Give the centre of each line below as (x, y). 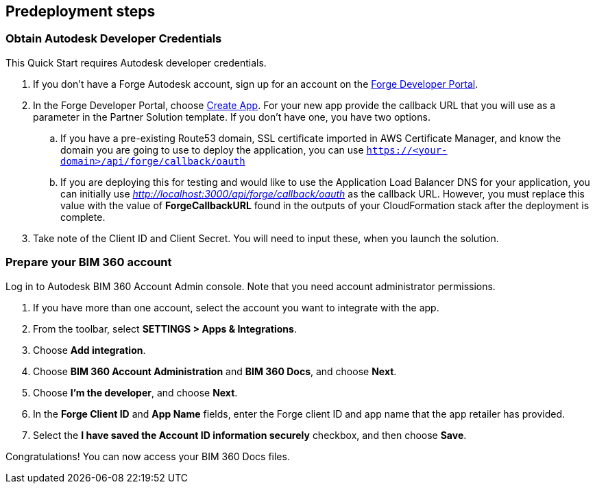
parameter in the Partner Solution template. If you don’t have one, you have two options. (232, 117)
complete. (83, 217)
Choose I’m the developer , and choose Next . (135, 392)
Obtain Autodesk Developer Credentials (114, 39)
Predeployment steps (81, 11)
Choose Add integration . (89, 350)
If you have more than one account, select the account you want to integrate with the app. (236, 307)
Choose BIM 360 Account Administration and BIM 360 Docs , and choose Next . (215, 371)
